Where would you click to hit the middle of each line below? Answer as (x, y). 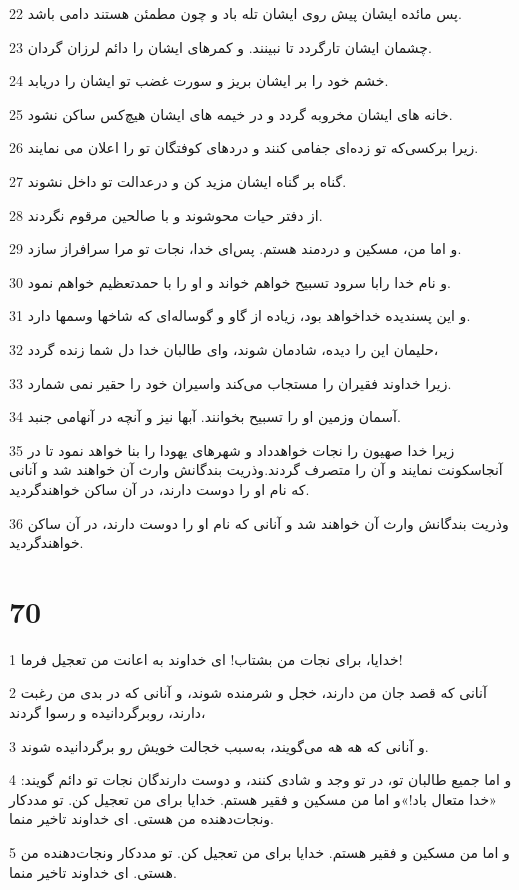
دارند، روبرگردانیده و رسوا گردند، (107, 712)
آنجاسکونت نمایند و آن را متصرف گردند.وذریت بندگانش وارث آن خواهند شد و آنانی (256, 469)
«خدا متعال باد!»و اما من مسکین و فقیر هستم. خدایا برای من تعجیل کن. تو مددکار (253, 798)
